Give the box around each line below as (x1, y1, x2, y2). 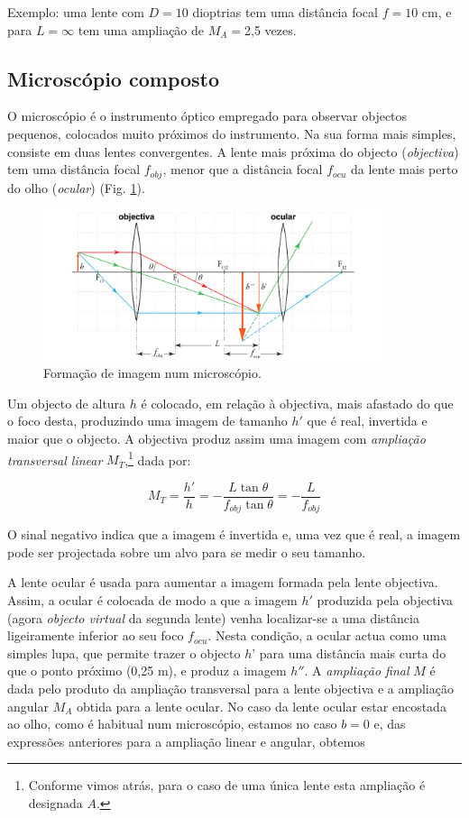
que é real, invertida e (307, 411, 428, 430)
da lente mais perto (351, 160, 458, 179)
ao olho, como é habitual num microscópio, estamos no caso (7, 714, 337, 733)
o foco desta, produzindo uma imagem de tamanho (7, 411, 288, 430)
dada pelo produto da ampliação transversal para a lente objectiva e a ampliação (7, 679, 454, 698)
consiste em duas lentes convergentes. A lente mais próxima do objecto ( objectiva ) (7, 142, 459, 161)
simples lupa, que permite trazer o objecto (7, 643, 241, 662)
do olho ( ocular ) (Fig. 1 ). (7, 178, 145, 197)
